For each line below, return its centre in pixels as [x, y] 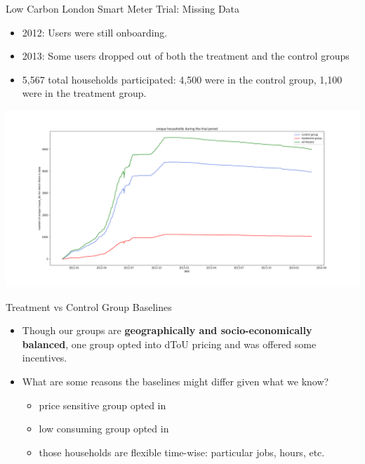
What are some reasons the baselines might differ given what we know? [175, 381]
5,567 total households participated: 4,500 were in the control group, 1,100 [182, 79]
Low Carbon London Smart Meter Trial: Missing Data [123, 8]
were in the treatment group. [84, 93]
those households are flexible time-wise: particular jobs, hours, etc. [182, 452]
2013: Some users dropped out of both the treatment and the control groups [186, 56]
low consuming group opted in [104, 429]
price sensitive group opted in [102, 405]
